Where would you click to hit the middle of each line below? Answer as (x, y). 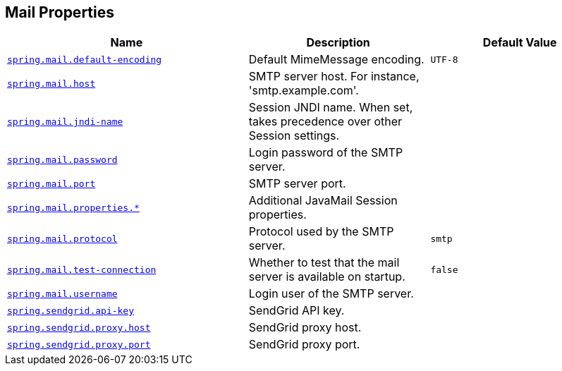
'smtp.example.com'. (304, 91)
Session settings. (294, 136)
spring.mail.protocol (62, 238)
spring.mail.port (51, 183)
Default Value (520, 43)
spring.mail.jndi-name (65, 121)
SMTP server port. (297, 184)
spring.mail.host (51, 83)
